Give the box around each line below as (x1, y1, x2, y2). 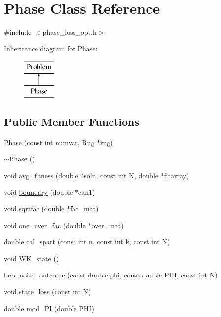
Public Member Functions (4, 114, 139, 129)
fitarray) (164, 170, 189, 180)
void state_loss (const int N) (4, 286, 91, 297)
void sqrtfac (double (4, 203, 65, 214)
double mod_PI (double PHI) (4, 303, 94, 313)
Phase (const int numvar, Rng (4, 137, 95, 147)
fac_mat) (70, 203, 99, 214)
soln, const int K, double (84, 170, 159, 180)
